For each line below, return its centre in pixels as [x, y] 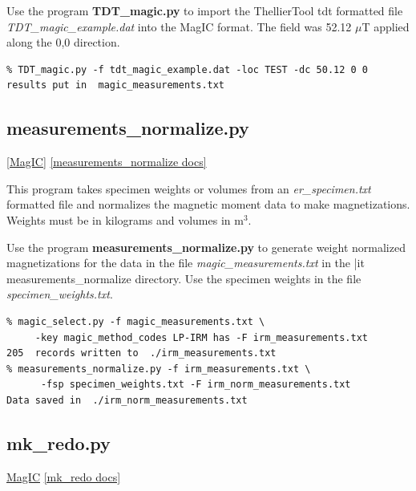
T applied [386, 26]
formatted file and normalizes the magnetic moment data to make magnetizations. [208, 204]
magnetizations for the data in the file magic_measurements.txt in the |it [186, 263]
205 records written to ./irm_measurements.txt [141, 353]
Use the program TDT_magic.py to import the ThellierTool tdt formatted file [205, 10]
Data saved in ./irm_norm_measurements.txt [127, 400]
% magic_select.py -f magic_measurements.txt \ [136, 321]
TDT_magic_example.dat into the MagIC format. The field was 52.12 [179, 26]
